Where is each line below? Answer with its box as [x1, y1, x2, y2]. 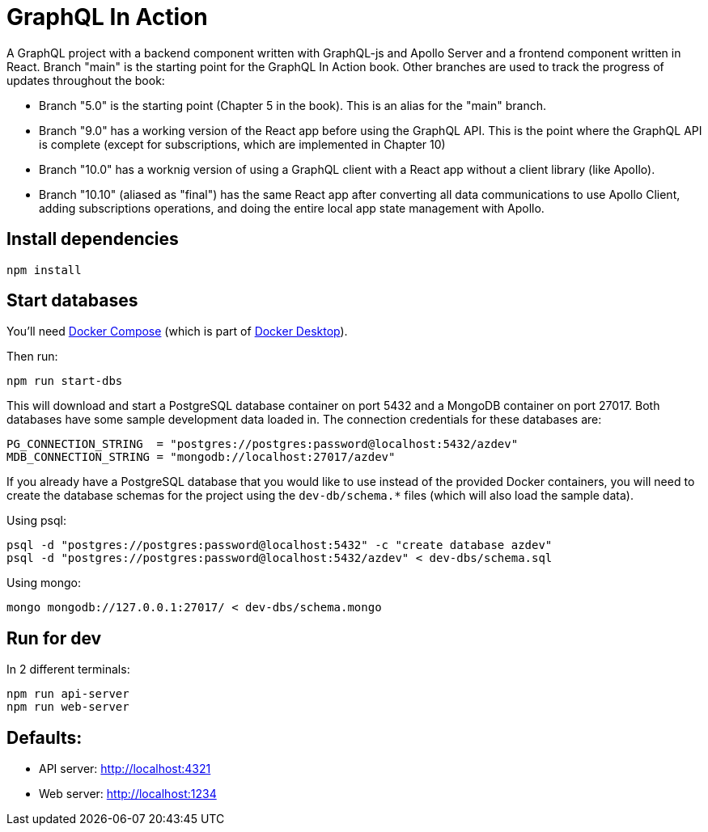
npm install [6, 263, 82, 277]
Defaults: [6, 727, 83, 748]
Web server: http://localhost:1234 [39, 787, 217, 801]
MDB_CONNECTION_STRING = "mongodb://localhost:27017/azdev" [6, 450, 396, 464]
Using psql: [6, 513, 66, 528]
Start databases [6, 290, 138, 311]
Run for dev [6, 627, 102, 648]
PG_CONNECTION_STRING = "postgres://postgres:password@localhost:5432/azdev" [6, 437, 519, 451]
